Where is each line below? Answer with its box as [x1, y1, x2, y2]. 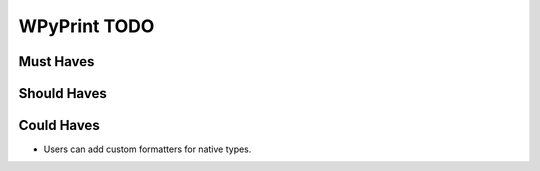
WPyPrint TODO [18, 15, 155, 37]
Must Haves [18, 53, 95, 70]
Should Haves [18, 85, 107, 102]
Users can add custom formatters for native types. [43, 143, 252, 155]
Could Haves [18, 117, 100, 134]
